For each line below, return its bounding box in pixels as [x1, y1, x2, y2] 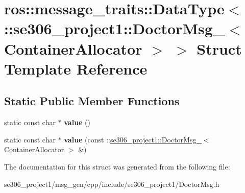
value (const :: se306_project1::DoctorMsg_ [64, 134, 202, 144]
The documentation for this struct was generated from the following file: [4, 161, 230, 172]
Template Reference [4, 58, 148, 79]
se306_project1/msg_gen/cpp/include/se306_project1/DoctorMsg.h [4, 178, 219, 189]
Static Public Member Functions [4, 93, 180, 109]
